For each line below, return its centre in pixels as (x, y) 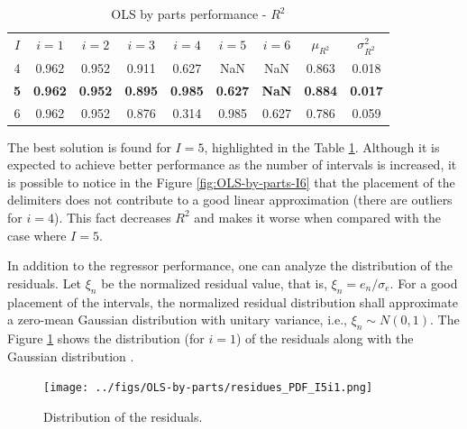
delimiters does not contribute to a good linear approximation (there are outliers (230, 200)
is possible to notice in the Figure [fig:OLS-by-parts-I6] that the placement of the (231, 182)
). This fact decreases (112, 217)
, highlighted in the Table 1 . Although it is (322, 146)
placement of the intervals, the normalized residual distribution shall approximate (233, 301)
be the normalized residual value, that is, (214, 283)
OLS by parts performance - (189, 14)
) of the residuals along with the (325, 338)
